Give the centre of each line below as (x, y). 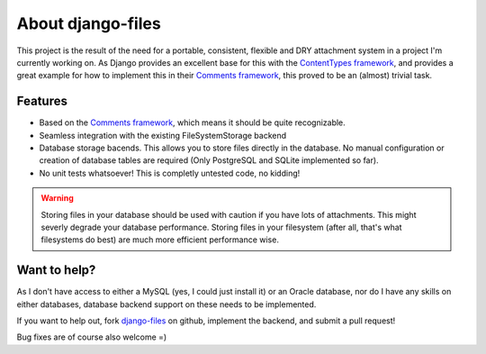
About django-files (89, 23)
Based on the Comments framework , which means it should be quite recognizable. (192, 123)
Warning (57, 198)
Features (42, 101)
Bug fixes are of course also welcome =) (92, 337)
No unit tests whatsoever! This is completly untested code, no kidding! (170, 173)
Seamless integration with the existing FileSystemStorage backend (163, 135)
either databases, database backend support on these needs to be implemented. (166, 304)
